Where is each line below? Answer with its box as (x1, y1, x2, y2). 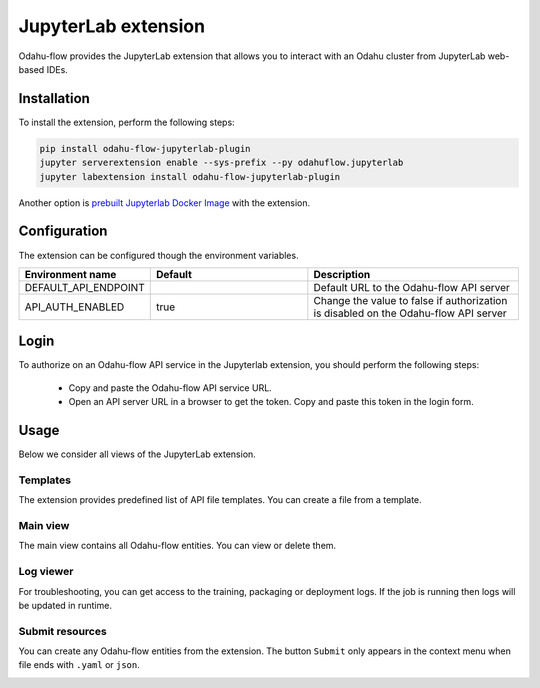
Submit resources (18, 624, 107, 638)
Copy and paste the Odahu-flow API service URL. (68, 381, 272, 394)
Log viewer (18, 565, 74, 579)
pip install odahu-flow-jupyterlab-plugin (39, 143, 251, 154)
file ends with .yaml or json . (18, 659, 140, 671)
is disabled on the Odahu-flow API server (313, 306, 507, 320)
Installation (18, 90, 90, 107)
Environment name (24, 267, 117, 281)
